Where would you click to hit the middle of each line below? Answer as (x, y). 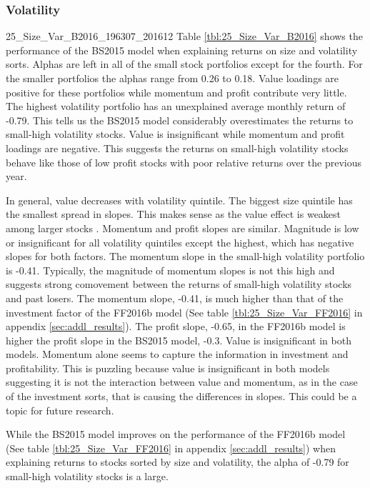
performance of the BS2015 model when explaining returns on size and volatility (182, 50)
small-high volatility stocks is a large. (87, 476)
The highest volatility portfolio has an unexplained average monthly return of (176, 106)
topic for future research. (60, 410)
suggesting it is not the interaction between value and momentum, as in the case (182, 382)
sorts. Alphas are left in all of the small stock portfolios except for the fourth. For (184, 64)
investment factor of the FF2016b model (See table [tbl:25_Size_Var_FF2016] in (184, 312)
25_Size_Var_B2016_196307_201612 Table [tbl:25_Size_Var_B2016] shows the (184, 36)
